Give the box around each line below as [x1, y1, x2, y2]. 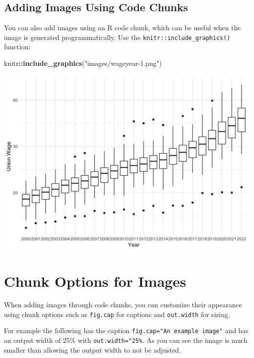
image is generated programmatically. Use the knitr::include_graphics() [4, 32, 231, 42]
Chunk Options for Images [4, 271, 186, 291]
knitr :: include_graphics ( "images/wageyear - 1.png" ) [4, 58, 162, 68]
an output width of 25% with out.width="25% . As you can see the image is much [4, 335, 248, 345]
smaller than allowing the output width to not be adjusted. [4, 344, 181, 355]
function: [4, 41, 31, 52]
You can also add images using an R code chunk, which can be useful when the [4, 22, 241, 33]
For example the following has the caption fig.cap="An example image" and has [4, 325, 249, 336]
